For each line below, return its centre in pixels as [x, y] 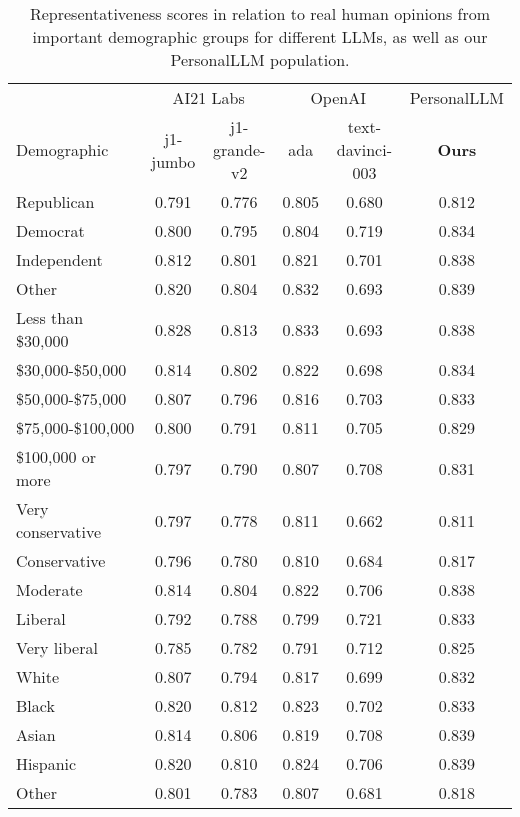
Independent [59, 259]
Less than [50, 317]
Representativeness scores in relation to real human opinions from [260, 13]
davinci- [364, 149]
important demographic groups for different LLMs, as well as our [260, 36]
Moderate [49, 589]
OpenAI [338, 97]
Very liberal [57, 647]
